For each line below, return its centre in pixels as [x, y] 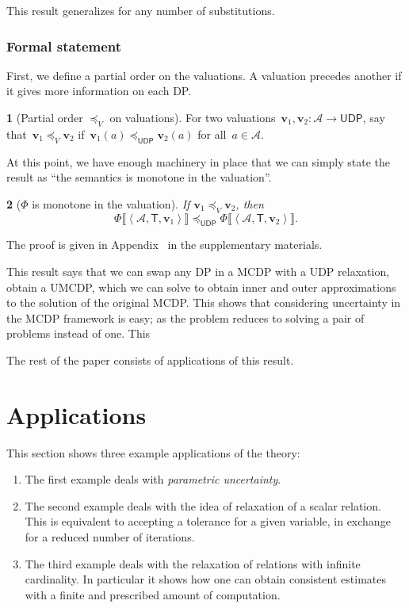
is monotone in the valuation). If [111, 203]
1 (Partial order [45, 117]
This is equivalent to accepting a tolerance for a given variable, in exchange [208, 521]
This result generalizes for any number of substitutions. [141, 10]
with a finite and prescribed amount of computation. [153, 594]
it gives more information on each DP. [99, 91]
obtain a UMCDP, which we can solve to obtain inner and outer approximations [201, 287]
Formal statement [64, 46]
